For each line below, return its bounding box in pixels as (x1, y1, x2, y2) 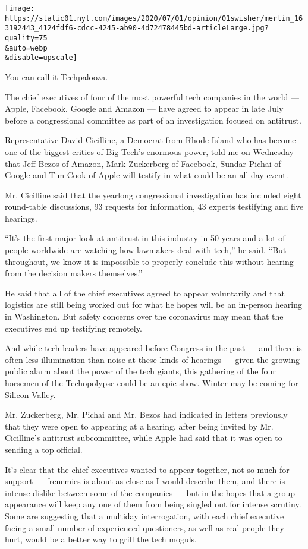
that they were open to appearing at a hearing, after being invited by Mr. (5, 419, 274, 432)
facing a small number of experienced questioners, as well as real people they (5, 521, 284, 534)
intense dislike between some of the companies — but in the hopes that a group (5, 486, 296, 498)
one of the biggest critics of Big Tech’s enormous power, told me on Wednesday (5, 145, 294, 157)
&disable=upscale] (5, 53, 77, 62)
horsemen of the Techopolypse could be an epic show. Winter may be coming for (5, 377, 298, 389)
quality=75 (5, 33, 48, 42)
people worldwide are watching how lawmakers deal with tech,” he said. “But (5, 244, 287, 256)
